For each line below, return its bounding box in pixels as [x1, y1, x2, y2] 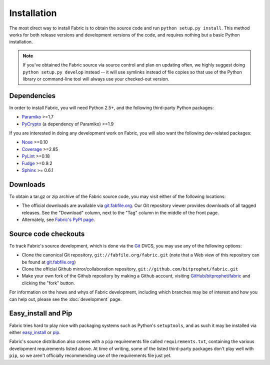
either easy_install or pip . [9, 329, 61, 335]
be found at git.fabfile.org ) [21, 259, 76, 265]
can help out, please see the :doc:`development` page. [9, 296, 122, 302]
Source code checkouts [9, 229, 85, 238]
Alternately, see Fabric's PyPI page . [21, 216, 95, 222]
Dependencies [9, 91, 56, 100]
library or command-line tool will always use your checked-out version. [22, 75, 169, 82]
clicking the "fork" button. [21, 280, 75, 286]
